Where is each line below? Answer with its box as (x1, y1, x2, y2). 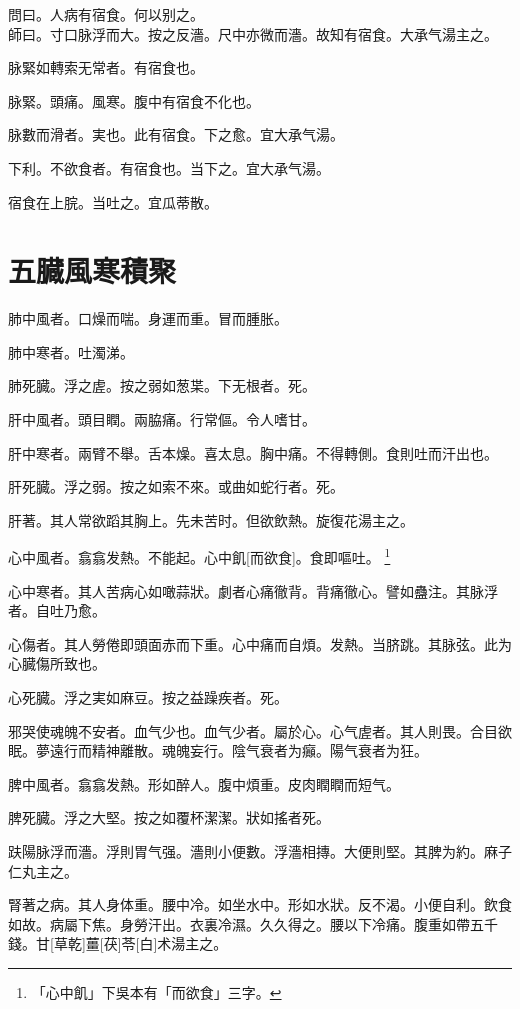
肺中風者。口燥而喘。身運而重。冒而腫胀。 (8, 308, 288, 329)
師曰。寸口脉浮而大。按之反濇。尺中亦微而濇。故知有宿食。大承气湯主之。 (8, 23, 498, 44)
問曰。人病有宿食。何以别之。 (8, 4, 204, 24)
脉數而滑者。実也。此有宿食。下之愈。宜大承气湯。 (8, 124, 344, 145)
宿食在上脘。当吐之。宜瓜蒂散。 (8, 191, 218, 212)
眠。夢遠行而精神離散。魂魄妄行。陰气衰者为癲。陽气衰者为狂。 (8, 740, 428, 761)
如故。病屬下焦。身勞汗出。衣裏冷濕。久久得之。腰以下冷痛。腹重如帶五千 (8, 913, 498, 934)
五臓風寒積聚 (8, 250, 177, 291)
